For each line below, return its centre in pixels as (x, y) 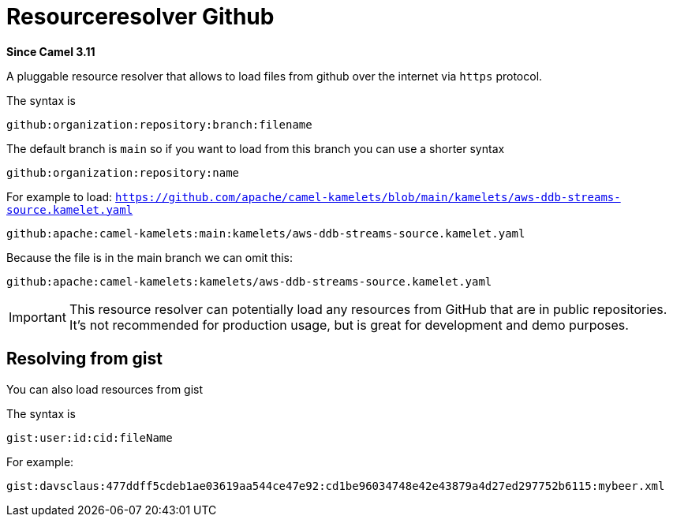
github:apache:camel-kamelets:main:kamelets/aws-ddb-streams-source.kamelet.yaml (266, 233)
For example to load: (60, 196)
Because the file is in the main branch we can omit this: (150, 257)
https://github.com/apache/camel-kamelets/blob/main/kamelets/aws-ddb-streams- (368, 197)
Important (37, 317)
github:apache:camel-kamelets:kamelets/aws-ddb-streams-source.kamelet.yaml (249, 281)
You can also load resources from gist (105, 389)
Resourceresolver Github (140, 17)
